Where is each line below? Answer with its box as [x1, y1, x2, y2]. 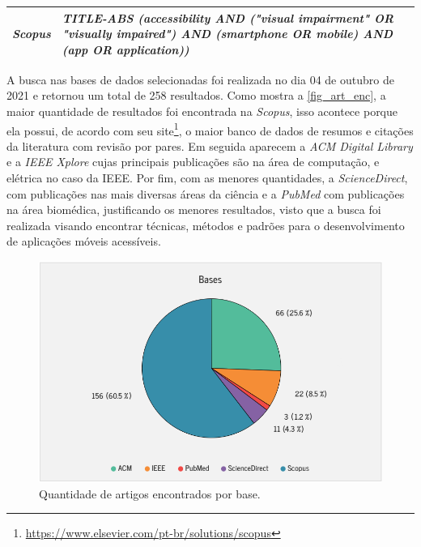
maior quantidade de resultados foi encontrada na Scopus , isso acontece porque [6, 102, 398, 119]
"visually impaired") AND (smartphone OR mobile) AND [62, 25, 393, 42]
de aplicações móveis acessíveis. [6, 233, 161, 250]
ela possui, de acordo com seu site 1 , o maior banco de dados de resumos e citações [6, 119, 414, 139]
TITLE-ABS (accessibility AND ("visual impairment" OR [62, 9, 394, 26]
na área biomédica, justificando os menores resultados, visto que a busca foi [6, 201, 381, 218]
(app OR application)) [62, 41, 189, 58]
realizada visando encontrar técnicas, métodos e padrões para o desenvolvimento [6, 216, 405, 233]
